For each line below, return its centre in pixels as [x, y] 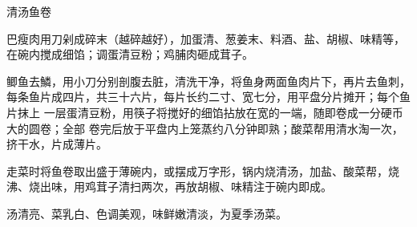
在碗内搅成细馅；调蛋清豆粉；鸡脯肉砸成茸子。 [130, 54]
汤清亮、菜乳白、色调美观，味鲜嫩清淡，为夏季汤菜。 [147, 213]
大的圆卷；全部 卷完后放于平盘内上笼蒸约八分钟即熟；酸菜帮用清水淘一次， [205, 128]
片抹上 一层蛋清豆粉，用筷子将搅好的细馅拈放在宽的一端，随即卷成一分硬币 [205, 112]
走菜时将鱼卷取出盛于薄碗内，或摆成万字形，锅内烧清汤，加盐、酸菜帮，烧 [203, 170]
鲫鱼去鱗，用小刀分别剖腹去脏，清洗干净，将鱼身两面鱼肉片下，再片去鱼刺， [208, 81]
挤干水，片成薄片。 [57, 144]
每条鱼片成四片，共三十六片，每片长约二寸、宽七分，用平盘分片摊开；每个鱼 [208, 97]
